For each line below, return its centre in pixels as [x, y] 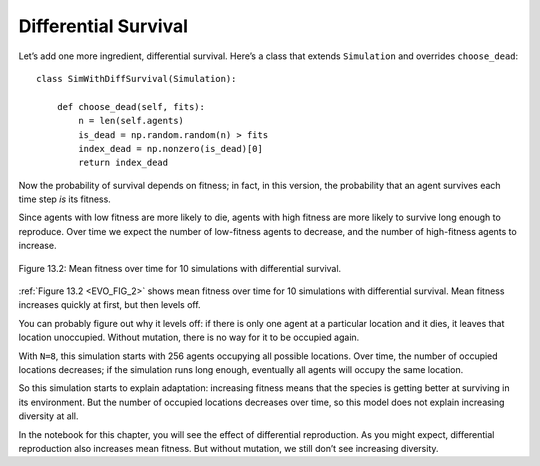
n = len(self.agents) [131, 121]
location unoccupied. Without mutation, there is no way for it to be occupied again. [189, 337]
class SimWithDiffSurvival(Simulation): [136, 78]
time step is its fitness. [65, 199]
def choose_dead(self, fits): [130, 106]
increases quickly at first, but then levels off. [109, 305]
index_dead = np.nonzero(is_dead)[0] [171, 148]
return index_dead [123, 163]
